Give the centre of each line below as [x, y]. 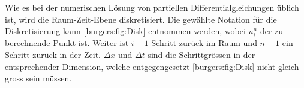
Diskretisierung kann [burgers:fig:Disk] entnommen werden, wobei [125, 31]
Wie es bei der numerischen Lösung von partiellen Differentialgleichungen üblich [152, 7]
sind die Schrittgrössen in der [201, 54]
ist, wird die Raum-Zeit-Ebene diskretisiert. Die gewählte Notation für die [141, 19]
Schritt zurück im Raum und [204, 43]
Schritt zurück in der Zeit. [53, 54]
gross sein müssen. [38, 78]
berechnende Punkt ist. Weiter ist [67, 43]
